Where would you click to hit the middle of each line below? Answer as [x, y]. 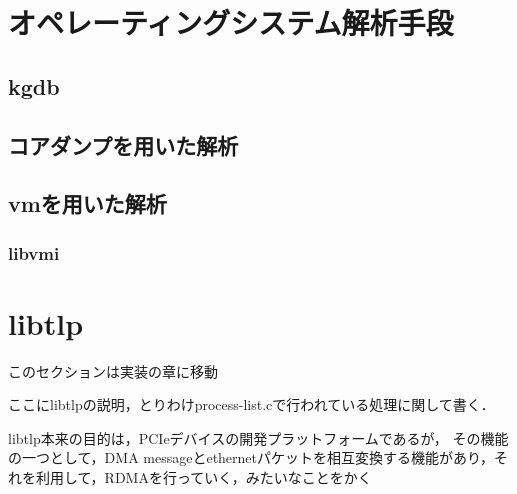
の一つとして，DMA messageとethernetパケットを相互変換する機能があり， [251, 457]
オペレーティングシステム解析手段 [231, 22]
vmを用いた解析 [87, 203]
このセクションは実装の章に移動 [113, 370]
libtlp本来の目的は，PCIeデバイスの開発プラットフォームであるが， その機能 [258, 437]
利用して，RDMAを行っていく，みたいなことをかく [203, 477]
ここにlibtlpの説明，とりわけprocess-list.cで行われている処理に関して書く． [251, 404]
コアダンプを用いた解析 [123, 144]
